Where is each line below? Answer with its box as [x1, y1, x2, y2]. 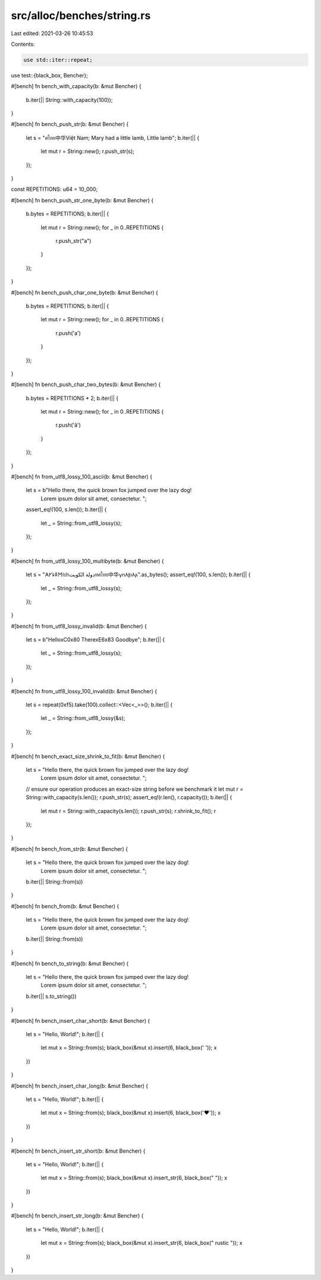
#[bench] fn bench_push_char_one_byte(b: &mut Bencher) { [11, 289, 159, 296]
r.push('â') [55, 421, 81, 428]
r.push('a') [55, 329, 81, 336]
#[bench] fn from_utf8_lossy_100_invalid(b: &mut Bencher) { [11, 687, 158, 694]
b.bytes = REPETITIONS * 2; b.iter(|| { [26, 395, 119, 402]
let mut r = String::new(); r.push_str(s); [40, 148, 135, 155]
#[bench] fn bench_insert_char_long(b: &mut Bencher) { [11, 1082, 149, 1089]
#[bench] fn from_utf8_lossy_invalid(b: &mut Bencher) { [11, 622, 147, 630]
